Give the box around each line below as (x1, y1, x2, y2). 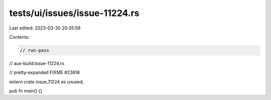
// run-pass (20, 47, 50, 53)
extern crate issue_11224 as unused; (9, 78, 84, 84)
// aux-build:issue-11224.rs (9, 60, 65, 66)
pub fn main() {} (9, 88, 43, 94)
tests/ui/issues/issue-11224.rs (9, 7, 140, 18)
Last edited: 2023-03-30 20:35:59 (9, 25, 81, 31)
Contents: (9, 34, 30, 40)
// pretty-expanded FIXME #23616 (9, 69, 80, 75)
